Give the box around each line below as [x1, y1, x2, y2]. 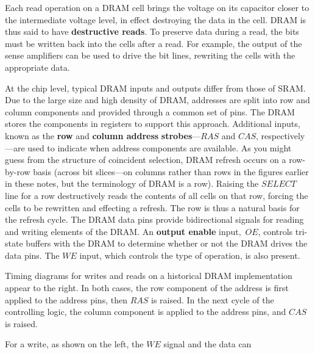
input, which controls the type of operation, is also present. [79, 248, 300, 261]
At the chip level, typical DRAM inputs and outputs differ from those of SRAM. [5, 81, 306, 94]
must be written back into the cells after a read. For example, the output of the [5, 37, 302, 49]
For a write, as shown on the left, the [5, 338, 144, 350]
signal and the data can [163, 338, 252, 350]
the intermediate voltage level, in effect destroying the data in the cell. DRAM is [5, 13, 306, 26]
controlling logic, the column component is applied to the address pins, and [5, 305, 286, 318]
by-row [5, 165, 30, 178]
